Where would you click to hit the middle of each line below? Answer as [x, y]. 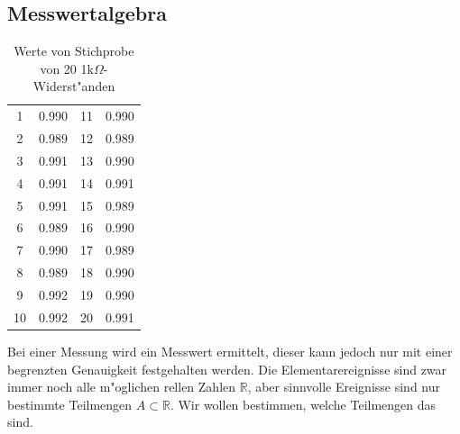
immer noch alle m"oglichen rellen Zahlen [122, 387]
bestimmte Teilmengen [70, 404]
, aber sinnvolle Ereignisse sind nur [344, 387]
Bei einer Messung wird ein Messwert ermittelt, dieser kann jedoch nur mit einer [230, 351]
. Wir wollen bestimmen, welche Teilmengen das [303, 404]
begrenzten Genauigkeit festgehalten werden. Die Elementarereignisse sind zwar [227, 369]
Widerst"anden [74, 86]
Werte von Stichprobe [74, 51]
